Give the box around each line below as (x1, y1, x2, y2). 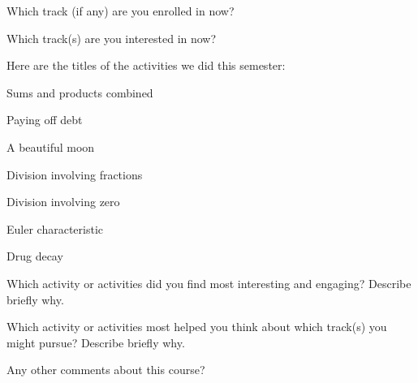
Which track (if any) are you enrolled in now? (6, 2, 235, 19)
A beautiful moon (6, 138, 95, 155)
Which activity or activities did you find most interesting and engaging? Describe (6, 274, 412, 291)
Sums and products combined (6, 84, 153, 101)
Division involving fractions (6, 166, 143, 183)
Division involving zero (6, 193, 120, 210)
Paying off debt (6, 111, 83, 128)
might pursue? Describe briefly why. (6, 334, 185, 351)
